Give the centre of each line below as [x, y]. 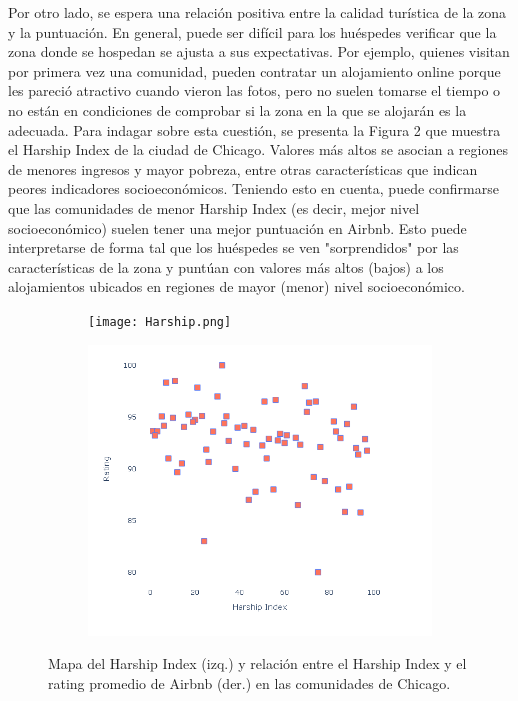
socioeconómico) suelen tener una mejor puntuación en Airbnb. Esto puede [237, 227]
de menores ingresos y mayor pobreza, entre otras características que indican [243, 168]
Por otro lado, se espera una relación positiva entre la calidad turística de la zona [257, 12]
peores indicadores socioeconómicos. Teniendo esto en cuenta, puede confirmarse [253, 188]
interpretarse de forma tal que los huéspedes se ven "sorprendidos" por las [233, 247]
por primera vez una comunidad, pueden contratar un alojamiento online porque [254, 70]
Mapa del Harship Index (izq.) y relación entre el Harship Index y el [257, 663]
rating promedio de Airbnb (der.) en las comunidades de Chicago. [249, 682]
